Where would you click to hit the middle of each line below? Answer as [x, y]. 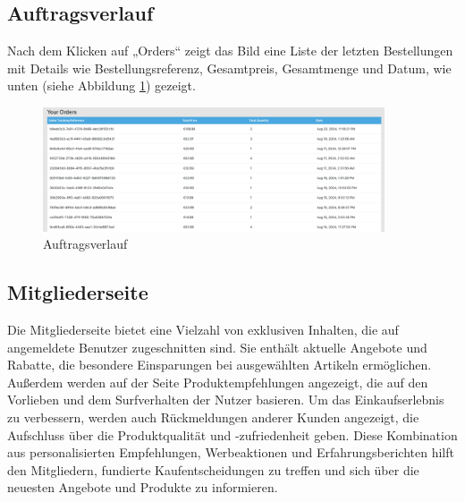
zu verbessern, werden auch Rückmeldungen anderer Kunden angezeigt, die [213, 417]
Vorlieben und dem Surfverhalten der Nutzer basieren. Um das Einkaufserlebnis [226, 400]
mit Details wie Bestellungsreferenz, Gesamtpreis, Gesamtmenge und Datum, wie [229, 68]
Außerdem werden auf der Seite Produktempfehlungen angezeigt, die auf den [218, 382]
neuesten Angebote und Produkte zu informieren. [143, 487]
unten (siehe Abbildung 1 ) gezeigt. [101, 85]
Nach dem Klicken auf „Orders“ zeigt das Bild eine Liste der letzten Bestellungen [230, 51]
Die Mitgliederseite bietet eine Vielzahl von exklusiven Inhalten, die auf [203, 329]
